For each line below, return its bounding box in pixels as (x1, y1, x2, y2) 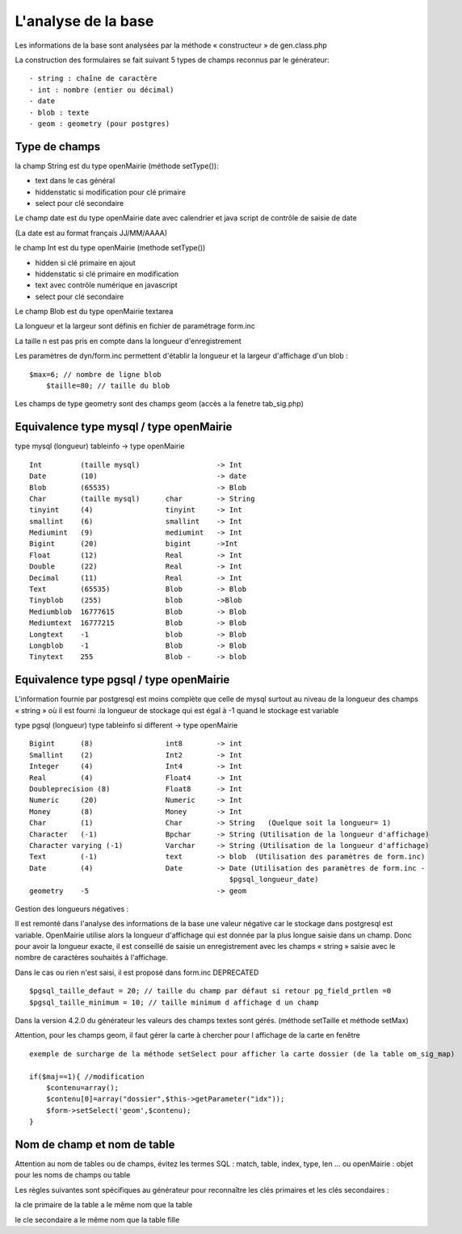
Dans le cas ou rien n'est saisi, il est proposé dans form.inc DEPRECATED (15, 967, 259, 977)
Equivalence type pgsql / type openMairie (15, 673, 230, 686)
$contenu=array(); (45, 1083, 120, 1092)
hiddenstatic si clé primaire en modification (35, 269, 179, 279)
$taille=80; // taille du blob (45, 381, 170, 391)
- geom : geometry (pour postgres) (29, 119, 170, 128)
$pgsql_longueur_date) (229, 875, 319, 884)
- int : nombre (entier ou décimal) (29, 85, 174, 94)
